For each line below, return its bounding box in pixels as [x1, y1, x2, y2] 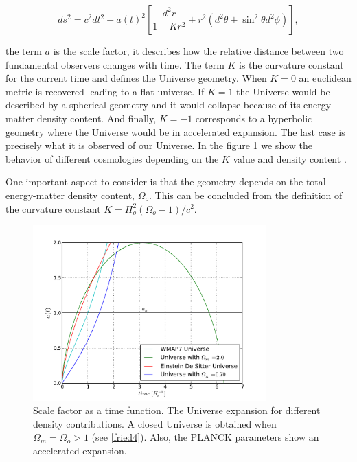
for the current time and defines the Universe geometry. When [5, 71, 267, 85]
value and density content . [233, 151, 347, 165]
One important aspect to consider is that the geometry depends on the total [5, 174, 326, 189]
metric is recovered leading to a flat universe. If [5, 84, 205, 98]
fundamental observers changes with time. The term [5, 57, 224, 71]
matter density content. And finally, [5, 111, 157, 125]
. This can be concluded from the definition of [149, 187, 343, 202]
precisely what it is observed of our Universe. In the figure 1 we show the [5, 138, 312, 152]
